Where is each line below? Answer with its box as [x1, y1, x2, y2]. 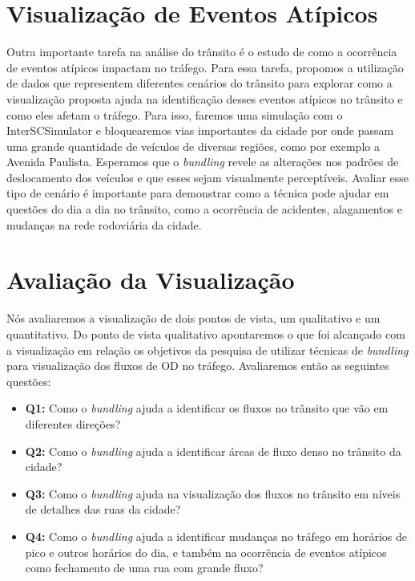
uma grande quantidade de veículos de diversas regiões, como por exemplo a [6, 137, 380, 154]
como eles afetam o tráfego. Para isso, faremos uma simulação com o [6, 106, 343, 123]
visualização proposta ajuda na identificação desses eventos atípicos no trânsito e [6, 90, 403, 107]
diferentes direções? [25, 415, 121, 432]
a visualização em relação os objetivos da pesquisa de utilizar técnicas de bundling [6, 341, 409, 358]
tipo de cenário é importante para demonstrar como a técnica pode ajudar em [6, 185, 389, 201]
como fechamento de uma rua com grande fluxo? [25, 559, 264, 576]
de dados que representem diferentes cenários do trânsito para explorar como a [6, 75, 393, 91]
